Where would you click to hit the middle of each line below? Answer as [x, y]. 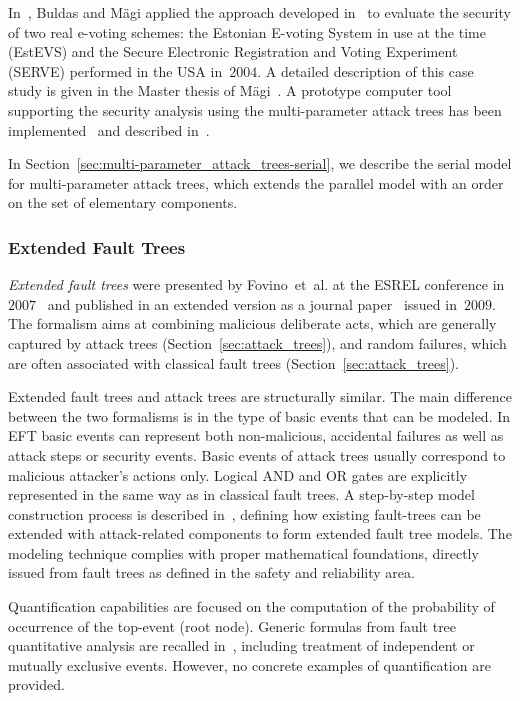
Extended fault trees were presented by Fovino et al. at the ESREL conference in [256, 284]
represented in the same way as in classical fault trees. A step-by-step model [241, 494]
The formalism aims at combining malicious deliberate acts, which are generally [252, 323]
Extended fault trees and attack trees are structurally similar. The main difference [260, 396]
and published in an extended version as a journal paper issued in [252, 303]
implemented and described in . [109, 129]
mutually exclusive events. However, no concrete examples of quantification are [249, 664]
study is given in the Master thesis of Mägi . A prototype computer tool [230, 90]
